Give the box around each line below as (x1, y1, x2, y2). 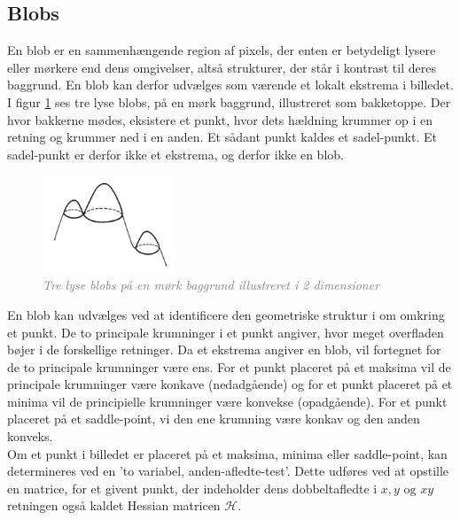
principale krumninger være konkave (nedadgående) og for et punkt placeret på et (7, 375, 453, 393)
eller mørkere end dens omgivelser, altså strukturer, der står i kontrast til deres (7, 58, 436, 76)
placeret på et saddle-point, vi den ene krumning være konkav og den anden (7, 409, 420, 428)
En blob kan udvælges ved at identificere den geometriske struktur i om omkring (7, 305, 445, 323)
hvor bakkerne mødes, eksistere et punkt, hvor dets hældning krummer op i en (7, 110, 433, 128)
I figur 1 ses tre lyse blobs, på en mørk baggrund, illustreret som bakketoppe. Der (7, 92, 451, 111)
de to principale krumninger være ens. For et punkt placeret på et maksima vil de (7, 357, 451, 376)
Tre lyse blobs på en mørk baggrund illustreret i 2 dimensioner (43, 276, 380, 294)
